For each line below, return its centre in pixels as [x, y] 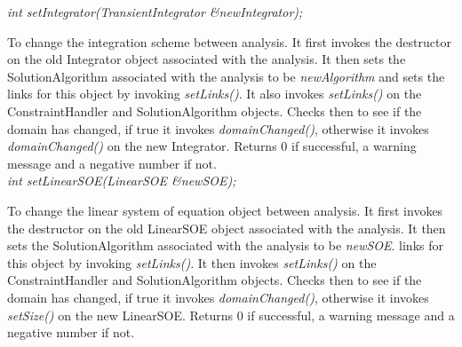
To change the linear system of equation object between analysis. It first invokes [225, 210]
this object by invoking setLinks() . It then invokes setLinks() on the [192, 262]
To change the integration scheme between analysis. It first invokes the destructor [229, 41]
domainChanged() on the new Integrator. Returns [142, 146]
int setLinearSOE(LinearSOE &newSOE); [122, 181]
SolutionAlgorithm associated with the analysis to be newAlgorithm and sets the [226, 76]
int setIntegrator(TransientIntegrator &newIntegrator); [155, 12]
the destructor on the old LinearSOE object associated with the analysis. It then [227, 228]
